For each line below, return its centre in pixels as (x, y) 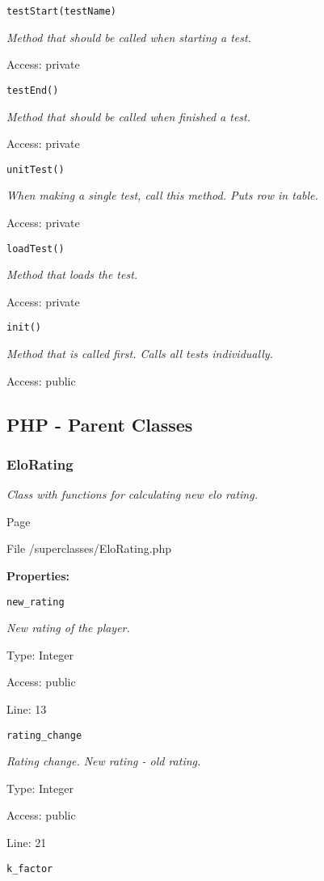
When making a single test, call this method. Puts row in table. (162, 195)
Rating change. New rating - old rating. (104, 761)
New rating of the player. (68, 628)
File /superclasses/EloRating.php (89, 548)
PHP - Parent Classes (100, 424)
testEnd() (33, 90)
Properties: (38, 575)
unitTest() (36, 169)
